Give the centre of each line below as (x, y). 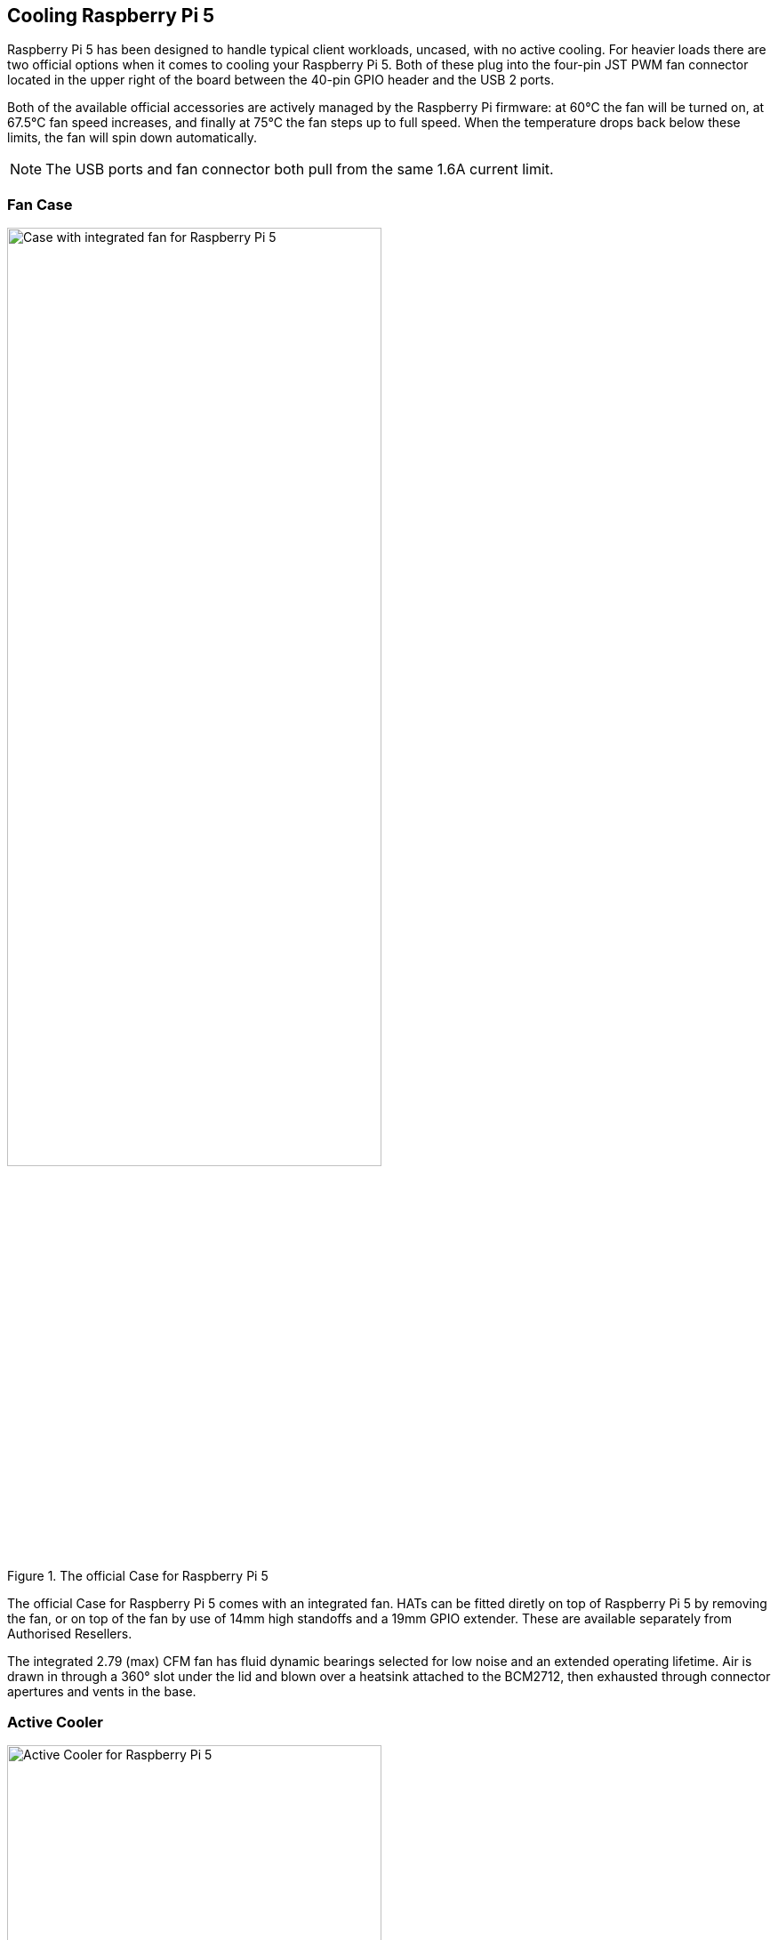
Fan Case (40, 204)
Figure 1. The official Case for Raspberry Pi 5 (138, 1575)
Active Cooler (56, 1722)
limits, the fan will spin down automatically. (132, 138)
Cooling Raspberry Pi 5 (111, 16)
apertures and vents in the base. (102, 1691)
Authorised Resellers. (70, 1633)
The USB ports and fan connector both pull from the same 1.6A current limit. (300, 169)
